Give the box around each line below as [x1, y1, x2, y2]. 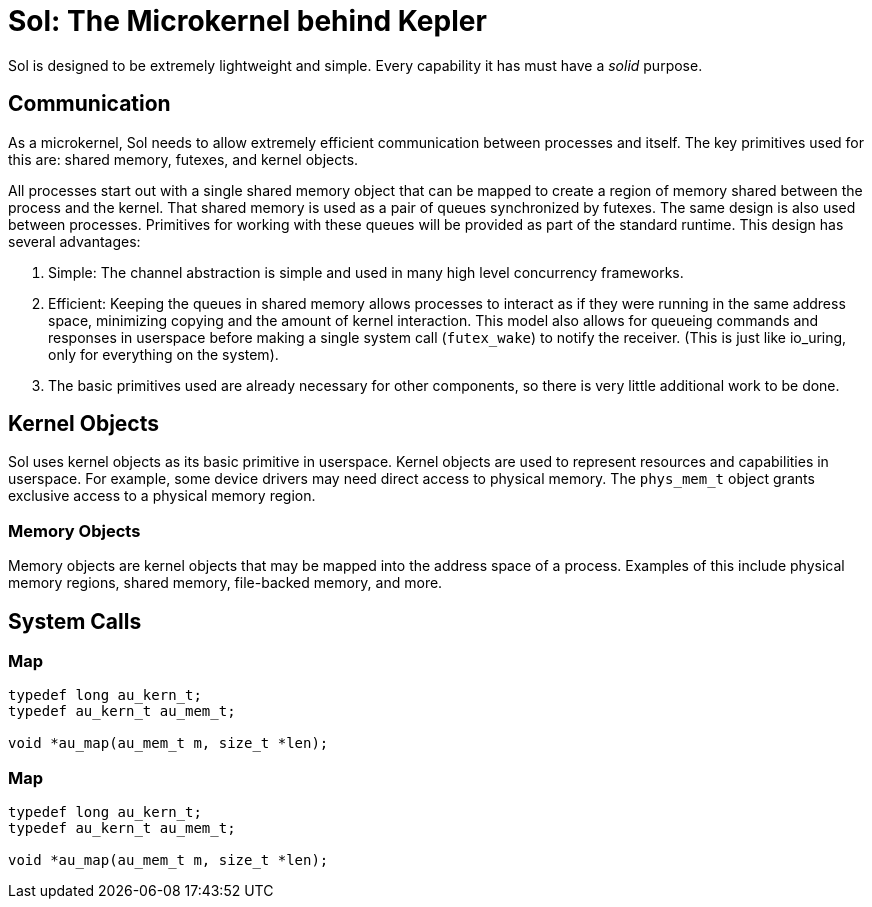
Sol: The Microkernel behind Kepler [8, 4, 487, 38]
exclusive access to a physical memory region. [8, 487, 316, 505]
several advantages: [8, 232, 141, 250]
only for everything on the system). [48, 345, 279, 363]
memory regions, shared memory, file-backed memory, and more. [8, 574, 443, 592]
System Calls [8, 608, 142, 634]
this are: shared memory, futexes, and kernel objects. [8, 150, 359, 168]
